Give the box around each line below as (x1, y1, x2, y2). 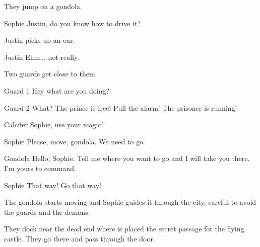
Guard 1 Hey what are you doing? (4, 85, 110, 96)
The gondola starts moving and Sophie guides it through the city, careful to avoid (4, 197, 256, 207)
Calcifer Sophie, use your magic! (4, 119, 103, 130)
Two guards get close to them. (4, 68, 97, 79)
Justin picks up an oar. (4, 35, 75, 45)
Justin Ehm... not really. (4, 51, 80, 62)
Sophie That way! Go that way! (4, 180, 101, 190)
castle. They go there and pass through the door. (4, 233, 155, 243)
